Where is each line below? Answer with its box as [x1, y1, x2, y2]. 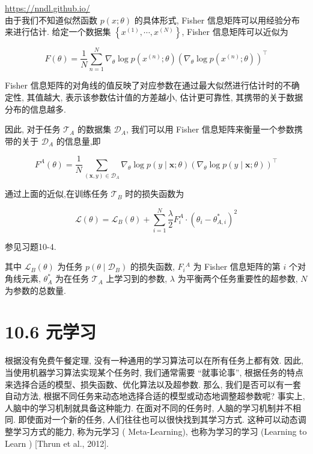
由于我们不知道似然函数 [5, 13, 97, 26]
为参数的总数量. [5, 284, 66, 296]
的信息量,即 [56, 134, 101, 147]
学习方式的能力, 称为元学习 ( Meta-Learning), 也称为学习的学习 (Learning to [13, 424, 307, 437]
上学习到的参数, [106, 272, 168, 285]
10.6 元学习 [5, 319, 96, 344]
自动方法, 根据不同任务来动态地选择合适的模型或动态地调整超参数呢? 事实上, [5, 390, 305, 402]
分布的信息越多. [5, 102, 66, 115]
